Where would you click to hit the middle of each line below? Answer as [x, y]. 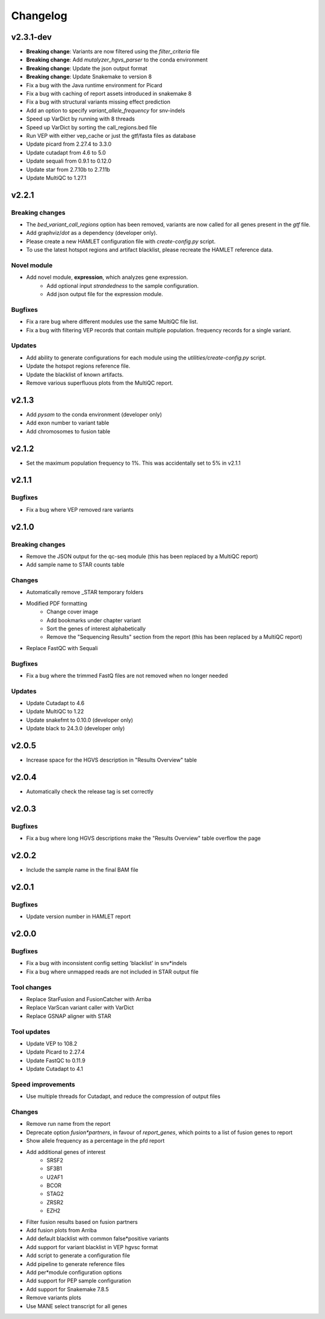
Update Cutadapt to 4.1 [55, 1069]
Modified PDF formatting [57, 603]
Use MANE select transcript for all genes [77, 1306]
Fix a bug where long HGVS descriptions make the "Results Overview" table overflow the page [144, 838]
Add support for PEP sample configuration [79, 1281]
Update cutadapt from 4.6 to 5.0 [66, 152]
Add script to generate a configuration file [78, 1256]
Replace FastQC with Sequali [62, 648]
